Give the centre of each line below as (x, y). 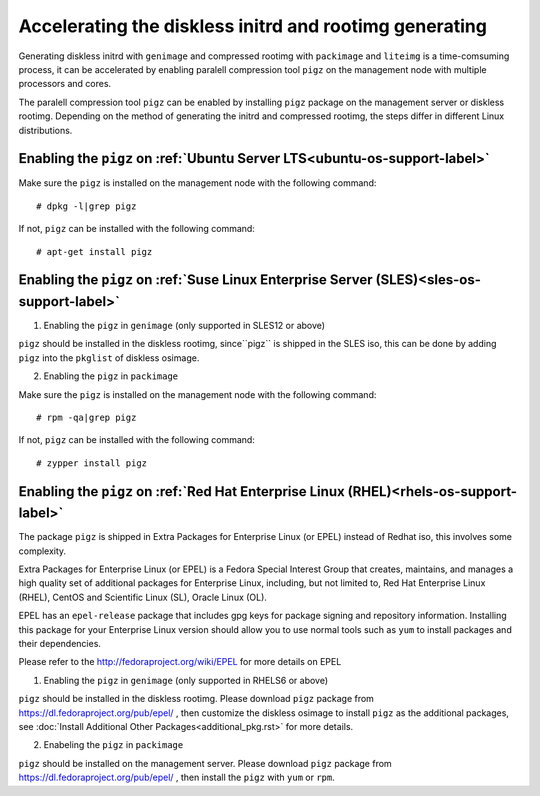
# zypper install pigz (92, 463)
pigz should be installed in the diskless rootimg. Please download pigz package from (196, 699)
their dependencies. (60, 644)
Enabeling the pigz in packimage (113, 745)
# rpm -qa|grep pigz (86, 418)
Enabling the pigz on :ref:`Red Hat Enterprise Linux (181, 491)
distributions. (45, 130)
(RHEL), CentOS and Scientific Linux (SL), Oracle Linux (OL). (142, 597)
